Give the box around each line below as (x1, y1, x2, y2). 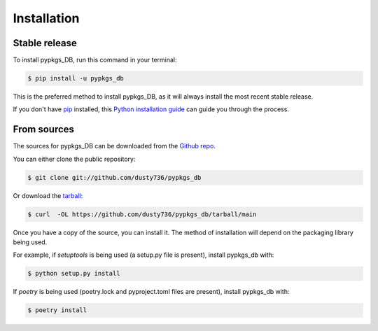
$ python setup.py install (27, 269, 120, 278)
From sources (13, 123, 75, 136)
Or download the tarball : (13, 191, 83, 199)
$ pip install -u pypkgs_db (27, 74, 124, 83)
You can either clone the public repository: (13, 155, 136, 163)
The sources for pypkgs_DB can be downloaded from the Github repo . (13, 142, 216, 150)
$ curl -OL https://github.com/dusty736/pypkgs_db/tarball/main (27, 210, 257, 218)
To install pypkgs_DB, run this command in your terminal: (13, 56, 178, 64)
